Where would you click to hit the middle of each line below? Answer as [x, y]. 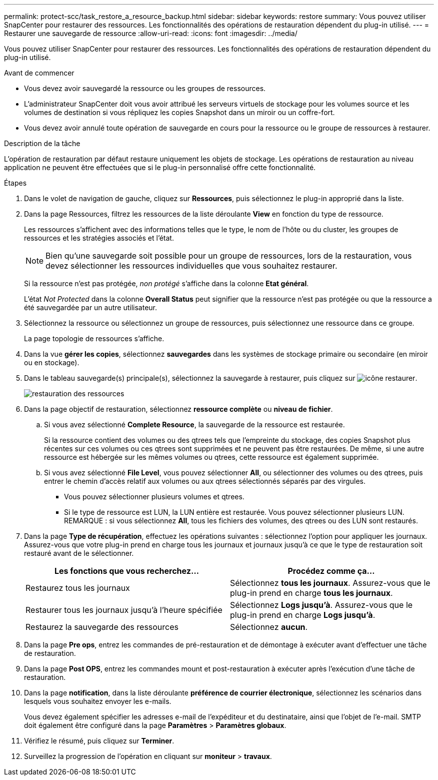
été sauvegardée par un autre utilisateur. [91, 307]
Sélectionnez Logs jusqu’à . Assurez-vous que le [321, 605]
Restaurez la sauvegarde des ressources [102, 627]
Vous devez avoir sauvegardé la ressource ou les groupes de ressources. [145, 88]
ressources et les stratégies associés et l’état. [99, 238]
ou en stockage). [52, 362]
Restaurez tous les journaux [78, 588]
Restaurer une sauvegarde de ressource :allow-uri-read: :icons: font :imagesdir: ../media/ [151, 33]
